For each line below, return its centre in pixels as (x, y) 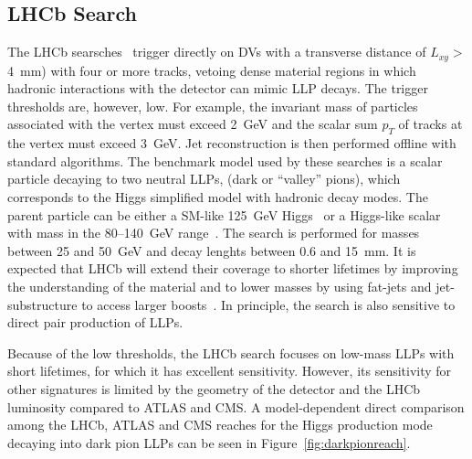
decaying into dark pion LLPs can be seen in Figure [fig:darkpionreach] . (209, 442)
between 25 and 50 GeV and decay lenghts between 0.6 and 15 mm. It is (212, 250)
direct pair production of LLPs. (95, 322)
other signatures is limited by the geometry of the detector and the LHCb (214, 388)
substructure (42, 304)
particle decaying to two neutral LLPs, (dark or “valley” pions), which (204, 179)
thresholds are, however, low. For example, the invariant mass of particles (213, 106)
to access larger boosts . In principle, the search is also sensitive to (268, 304)
